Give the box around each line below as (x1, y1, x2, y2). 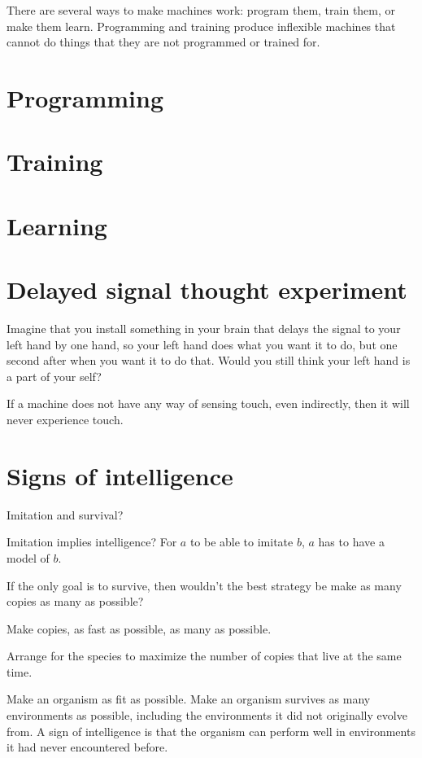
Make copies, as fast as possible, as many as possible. (7, 620, 272, 637)
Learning (7, 208, 107, 242)
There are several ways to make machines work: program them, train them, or (7, 2, 396, 18)
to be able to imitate (189, 533, 294, 550)
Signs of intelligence (7, 458, 233, 492)
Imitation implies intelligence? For (7, 533, 177, 550)
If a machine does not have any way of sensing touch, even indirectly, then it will (7, 395, 410, 412)
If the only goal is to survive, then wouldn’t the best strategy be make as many (7, 576, 402, 594)
